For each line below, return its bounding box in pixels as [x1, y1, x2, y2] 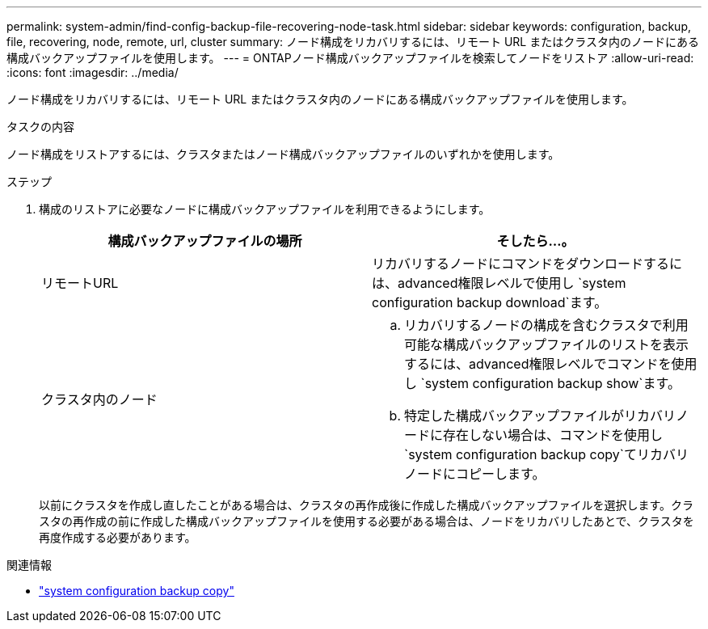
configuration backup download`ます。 [372, 294, 608, 310]
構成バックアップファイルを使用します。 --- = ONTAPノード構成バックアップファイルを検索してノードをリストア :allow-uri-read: [6, 51, 694, 65]
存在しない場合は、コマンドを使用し [443, 427, 664, 443]
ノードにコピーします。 [404, 466, 546, 482]
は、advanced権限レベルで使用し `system [372, 275, 626, 291]
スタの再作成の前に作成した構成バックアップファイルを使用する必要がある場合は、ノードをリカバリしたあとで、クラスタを [39, 514, 694, 528]
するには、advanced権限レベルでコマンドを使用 [404, 356, 697, 372]
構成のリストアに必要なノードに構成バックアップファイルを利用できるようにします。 [39, 202, 491, 216]
